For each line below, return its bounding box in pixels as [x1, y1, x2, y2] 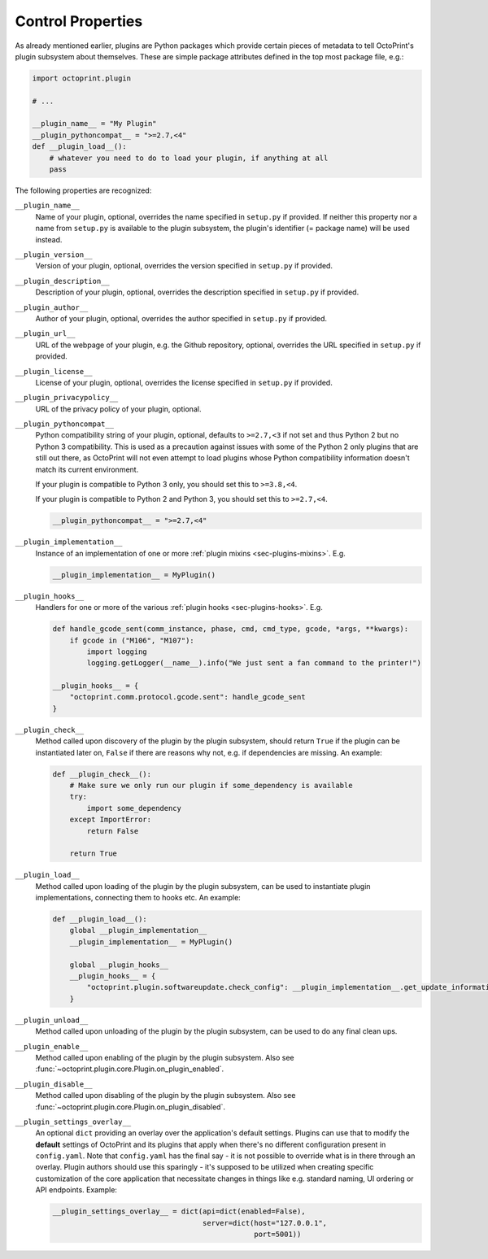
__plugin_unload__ [15, 1015, 89, 1025]
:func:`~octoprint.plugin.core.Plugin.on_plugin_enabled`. [35, 1064, 224, 1074]
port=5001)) [253, 1230, 302, 1239]
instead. [35, 234, 63, 244]
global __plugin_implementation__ [69, 926, 207, 935]
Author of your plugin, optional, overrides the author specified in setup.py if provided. [35, 313, 328, 323]
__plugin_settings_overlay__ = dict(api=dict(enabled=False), [52, 1207, 306, 1216]
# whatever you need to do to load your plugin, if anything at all [49, 153, 329, 163]
